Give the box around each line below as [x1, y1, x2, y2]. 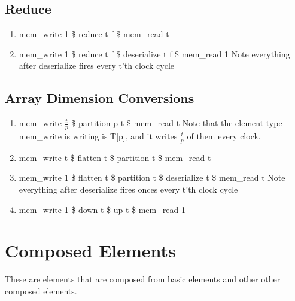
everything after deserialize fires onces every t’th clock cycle [19, 183, 238, 196]
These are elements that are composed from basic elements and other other [5, 273, 281, 285]
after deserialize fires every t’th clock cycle [19, 59, 175, 72]
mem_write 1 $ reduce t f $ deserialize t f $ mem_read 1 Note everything [19, 47, 290, 60]
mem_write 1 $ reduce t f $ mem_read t [19, 28, 169, 40]
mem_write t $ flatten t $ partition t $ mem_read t [19, 151, 211, 163]
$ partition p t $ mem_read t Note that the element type [71, 117, 282, 129]
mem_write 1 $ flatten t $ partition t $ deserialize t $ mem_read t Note [19, 171, 285, 184]
